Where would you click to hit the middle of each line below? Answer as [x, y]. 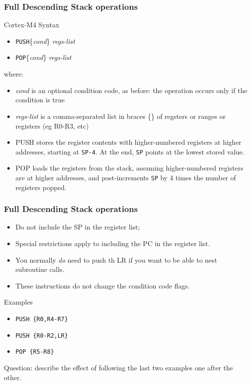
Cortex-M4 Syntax [32, 25]
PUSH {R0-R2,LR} [42, 336]
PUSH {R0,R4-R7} [42, 319]
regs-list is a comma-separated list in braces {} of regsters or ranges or [120, 116]
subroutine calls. [40, 269]
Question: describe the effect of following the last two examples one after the [118, 367]
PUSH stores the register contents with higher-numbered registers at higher [128, 142]
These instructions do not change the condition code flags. [103, 285]
